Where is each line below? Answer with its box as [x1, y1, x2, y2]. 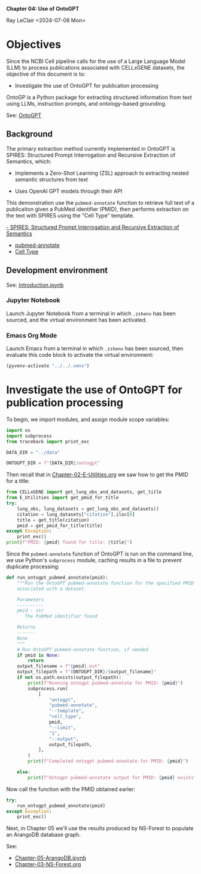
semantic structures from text [14, 175, 89, 183]
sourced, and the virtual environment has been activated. [6, 316, 147, 323]
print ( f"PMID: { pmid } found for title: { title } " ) [6, 539, 133, 545]
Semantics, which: [6, 157, 52, 165]
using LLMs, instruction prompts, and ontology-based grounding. [6, 100, 167, 107]
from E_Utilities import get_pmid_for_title [6, 495, 119, 501]
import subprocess [6, 432, 52, 439]
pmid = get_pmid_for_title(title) [17, 523, 103, 529]
